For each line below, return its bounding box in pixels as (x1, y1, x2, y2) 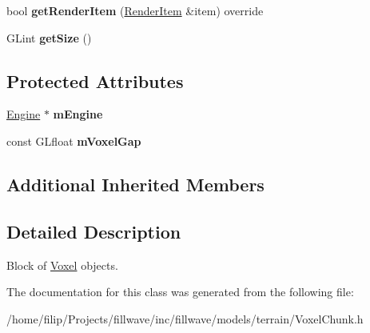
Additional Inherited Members (6, 171, 265, 196)
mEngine (53, 106, 103, 122)
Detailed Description (6, 219, 181, 243)
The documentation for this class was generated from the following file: (6, 283, 354, 300)
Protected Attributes (6, 68, 184, 93)
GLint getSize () (6, 29, 92, 46)
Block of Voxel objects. (6, 256, 118, 273)
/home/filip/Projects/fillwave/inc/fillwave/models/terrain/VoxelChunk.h (6, 310, 364, 327)
